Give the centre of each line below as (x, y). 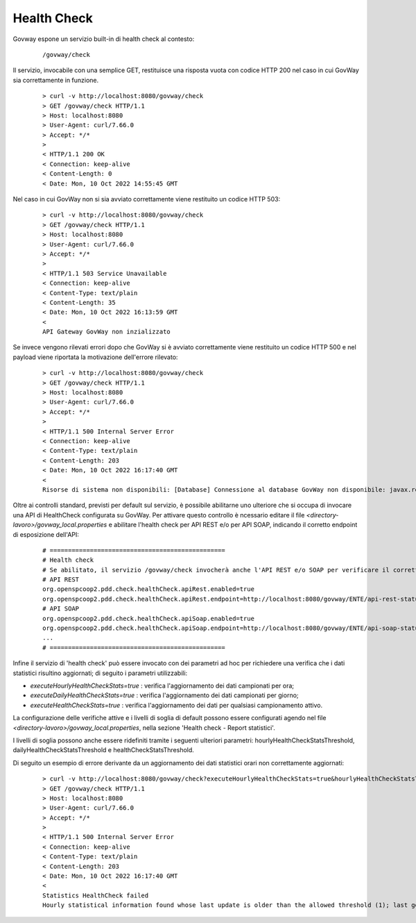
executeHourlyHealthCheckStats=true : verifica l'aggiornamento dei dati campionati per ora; (162, 685)
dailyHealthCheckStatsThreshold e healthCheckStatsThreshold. (103, 750)
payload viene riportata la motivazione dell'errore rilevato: (95, 357)
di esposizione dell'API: (46, 534)
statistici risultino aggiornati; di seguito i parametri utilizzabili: (100, 673)
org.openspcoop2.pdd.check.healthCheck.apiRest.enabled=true (148, 589)
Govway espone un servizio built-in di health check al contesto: (104, 39)
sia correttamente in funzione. (56, 80)
